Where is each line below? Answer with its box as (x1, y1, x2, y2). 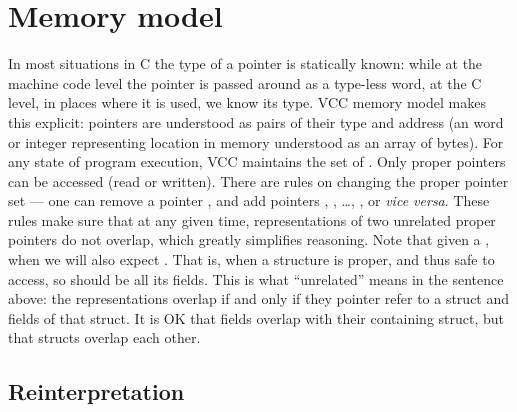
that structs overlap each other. (8, 327, 201, 348)
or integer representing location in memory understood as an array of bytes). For (8, 131, 504, 152)
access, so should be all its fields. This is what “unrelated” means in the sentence (8, 268, 504, 289)
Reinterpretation (8, 376, 185, 407)
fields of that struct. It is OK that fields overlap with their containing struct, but (8, 307, 505, 328)
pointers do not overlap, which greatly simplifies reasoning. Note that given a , (8, 229, 490, 250)
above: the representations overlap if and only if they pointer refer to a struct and (8, 288, 510, 309)
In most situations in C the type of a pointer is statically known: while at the (8, 53, 483, 74)
